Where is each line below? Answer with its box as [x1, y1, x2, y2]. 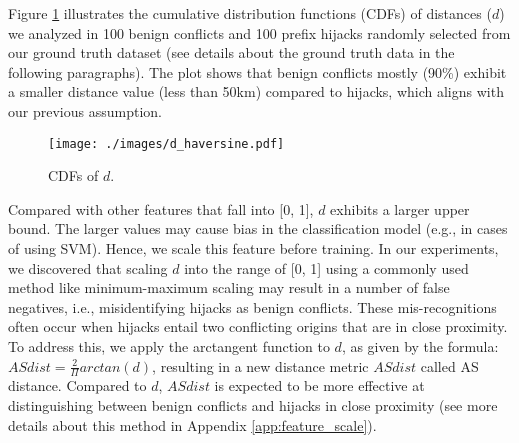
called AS [420, 355, 479, 376]
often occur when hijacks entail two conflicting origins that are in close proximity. [8, 316, 508, 337]
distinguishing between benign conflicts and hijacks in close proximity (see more [8, 394, 498, 415]
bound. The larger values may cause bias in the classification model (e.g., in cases [8, 218, 508, 239]
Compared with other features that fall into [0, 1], [8, 198, 314, 219]
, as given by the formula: [341, 335, 499, 356]
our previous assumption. [8, 100, 162, 121]
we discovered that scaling [8, 257, 168, 278]
